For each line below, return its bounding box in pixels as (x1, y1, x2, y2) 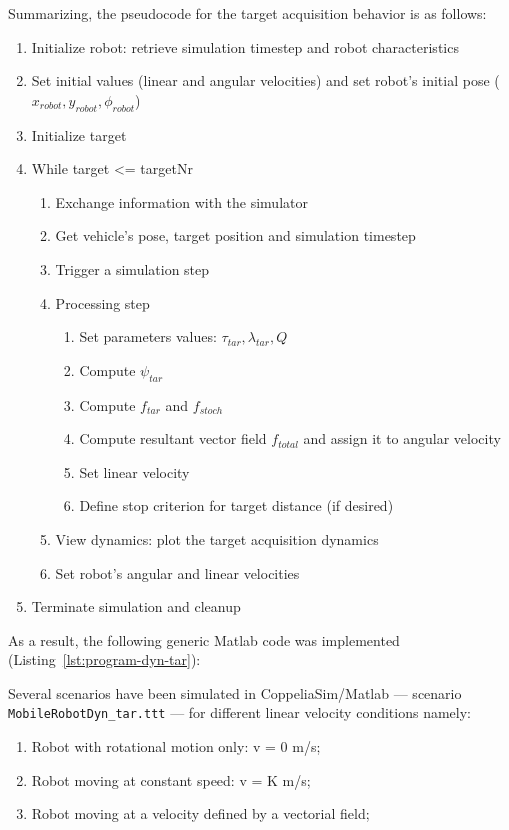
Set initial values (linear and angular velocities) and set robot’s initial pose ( (31, 70, 500, 91)
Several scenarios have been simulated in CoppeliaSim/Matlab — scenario (8, 682, 462, 703)
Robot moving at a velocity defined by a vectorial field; (31, 803, 370, 824)
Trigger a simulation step (55, 258, 210, 279)
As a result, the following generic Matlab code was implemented (8, 629, 400, 650)
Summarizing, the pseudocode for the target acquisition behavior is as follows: (8, 3, 487, 23)
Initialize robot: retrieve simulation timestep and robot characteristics (31, 36, 459, 57)
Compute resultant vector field (79, 428, 267, 449)
